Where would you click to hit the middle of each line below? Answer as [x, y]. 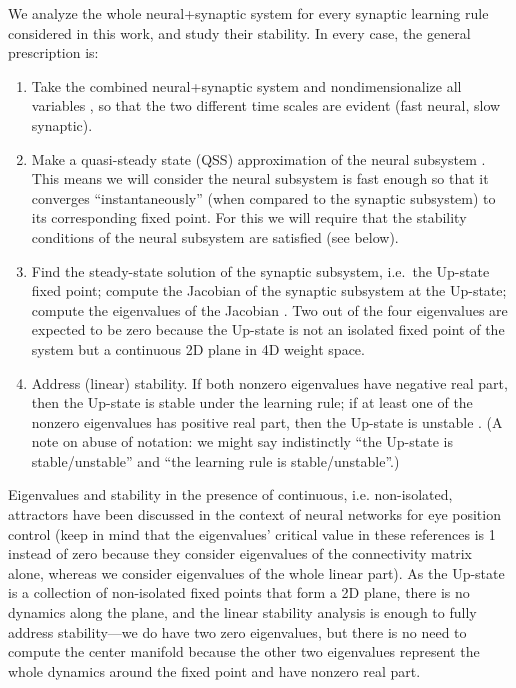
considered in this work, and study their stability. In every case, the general [239, 32]
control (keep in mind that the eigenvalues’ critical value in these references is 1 [252, 533]
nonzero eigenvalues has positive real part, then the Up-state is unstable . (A [267, 421]
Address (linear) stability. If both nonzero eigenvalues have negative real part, [269, 382]
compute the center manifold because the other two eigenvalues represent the [244, 651]
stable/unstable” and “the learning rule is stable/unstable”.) [215, 460]
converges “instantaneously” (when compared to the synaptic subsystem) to [263, 197]
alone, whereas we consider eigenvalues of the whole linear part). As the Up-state [256, 572]
